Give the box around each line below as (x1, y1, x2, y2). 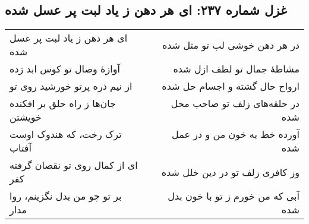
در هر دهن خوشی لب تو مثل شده (162, 37, 299, 52)
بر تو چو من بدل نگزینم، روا (10, 189, 122, 203)
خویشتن (10, 110, 42, 124)
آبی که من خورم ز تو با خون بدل (168, 189, 299, 203)
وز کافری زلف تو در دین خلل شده (161, 165, 299, 179)
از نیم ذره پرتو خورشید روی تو (10, 79, 133, 93)
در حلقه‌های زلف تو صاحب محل (171, 96, 299, 111)
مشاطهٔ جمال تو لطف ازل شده (173, 62, 299, 76)
